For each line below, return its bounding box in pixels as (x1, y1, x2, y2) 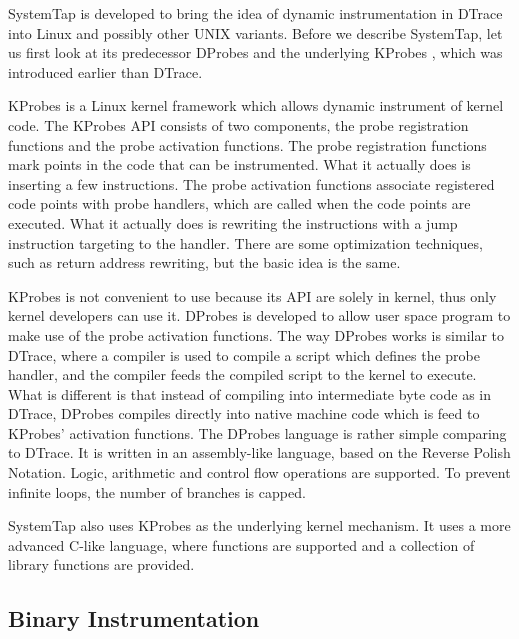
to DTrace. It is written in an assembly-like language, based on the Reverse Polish (8, 442, 511, 463)
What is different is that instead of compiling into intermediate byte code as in (8, 383, 491, 404)
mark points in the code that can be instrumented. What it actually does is (8, 154, 471, 175)
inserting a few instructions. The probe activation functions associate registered (8, 173, 495, 194)
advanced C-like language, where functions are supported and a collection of (8, 534, 475, 555)
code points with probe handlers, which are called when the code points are (8, 193, 471, 214)
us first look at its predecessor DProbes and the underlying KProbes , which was (8, 42, 503, 63)
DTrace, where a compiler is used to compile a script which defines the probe (8, 344, 480, 365)
